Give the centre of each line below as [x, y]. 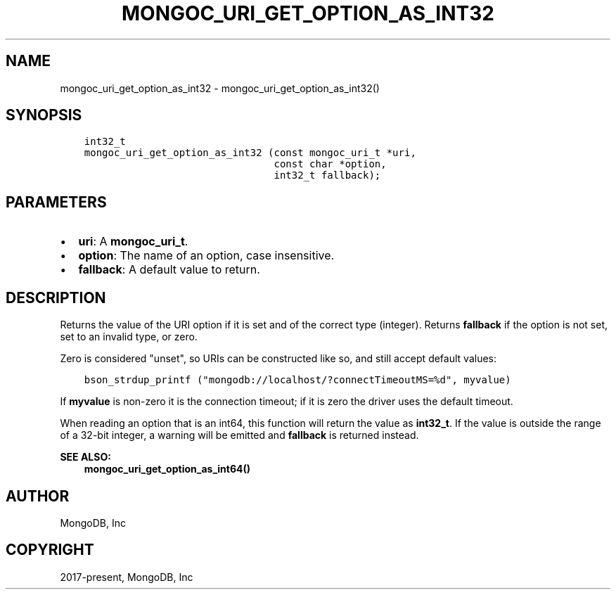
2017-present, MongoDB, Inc [127, 577]
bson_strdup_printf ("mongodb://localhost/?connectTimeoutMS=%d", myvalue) [297, 380]
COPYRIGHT [50, 550]
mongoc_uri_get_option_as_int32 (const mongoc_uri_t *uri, [250, 153]
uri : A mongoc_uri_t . [133, 242]
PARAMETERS [56, 202]
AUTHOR [38, 496]
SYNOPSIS [44, 115]
